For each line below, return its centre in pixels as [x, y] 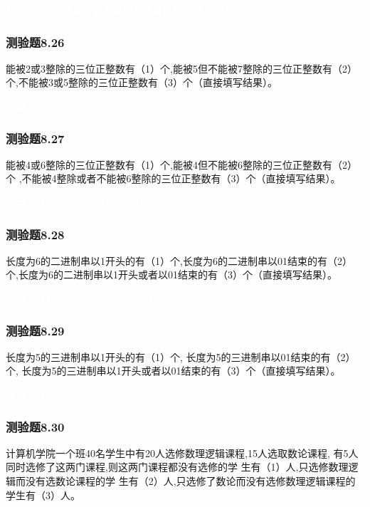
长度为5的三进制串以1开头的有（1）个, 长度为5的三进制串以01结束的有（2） [181, 356]
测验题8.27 [35, 138]
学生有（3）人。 [43, 495]
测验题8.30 [35, 426]
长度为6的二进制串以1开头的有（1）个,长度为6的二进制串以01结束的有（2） [179, 260]
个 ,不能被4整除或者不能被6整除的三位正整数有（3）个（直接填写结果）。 [173, 178]
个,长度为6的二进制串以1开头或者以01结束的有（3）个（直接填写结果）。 [171, 275]
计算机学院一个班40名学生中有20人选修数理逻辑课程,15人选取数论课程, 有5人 [182, 453]
